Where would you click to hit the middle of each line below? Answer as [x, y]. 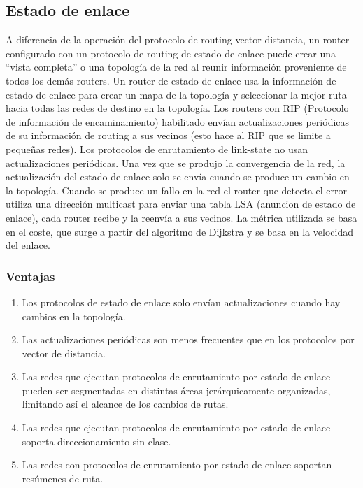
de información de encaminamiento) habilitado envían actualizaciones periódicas [178, 121]
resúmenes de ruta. [63, 478]
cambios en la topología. [74, 316]
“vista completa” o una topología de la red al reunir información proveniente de [176, 67]
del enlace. [28, 245]
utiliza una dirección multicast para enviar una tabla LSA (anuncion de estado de [181, 204]
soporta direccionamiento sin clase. [97, 441]
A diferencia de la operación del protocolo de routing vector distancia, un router [178, 40]
